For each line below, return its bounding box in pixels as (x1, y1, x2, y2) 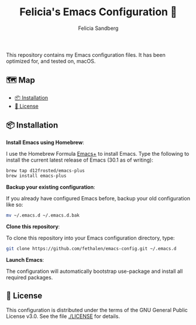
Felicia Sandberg (78, 25, 119, 32)
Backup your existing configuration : (6, 184, 95, 191)
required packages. (6, 274, 53, 281)
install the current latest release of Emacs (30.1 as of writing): (6, 156, 153, 163)
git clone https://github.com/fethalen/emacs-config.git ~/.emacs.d (6, 246, 177, 252)
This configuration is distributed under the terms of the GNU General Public (6, 306, 188, 313)
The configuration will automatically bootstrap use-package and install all (6, 268, 183, 275)
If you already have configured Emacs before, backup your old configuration (6, 195, 191, 202)
